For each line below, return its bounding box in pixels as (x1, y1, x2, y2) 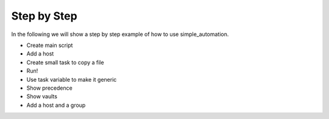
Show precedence (26, 84, 73, 92)
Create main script (26, 41, 73, 49)
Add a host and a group (26, 101, 86, 109)
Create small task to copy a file (26, 59, 104, 66)
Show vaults (26, 93, 58, 100)
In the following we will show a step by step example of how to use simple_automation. (11, 31, 229, 38)
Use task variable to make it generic (26, 76, 117, 83)
